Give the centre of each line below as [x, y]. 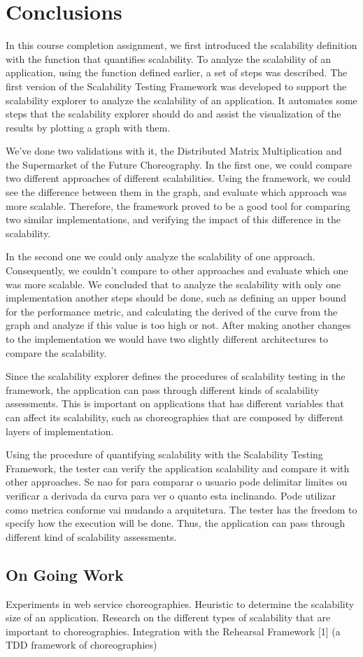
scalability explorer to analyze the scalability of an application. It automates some [181, 100]
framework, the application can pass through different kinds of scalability [163, 389]
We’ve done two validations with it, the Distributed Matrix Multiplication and [174, 151]
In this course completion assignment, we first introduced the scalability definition [181, 45]
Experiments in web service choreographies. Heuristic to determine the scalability [180, 603]
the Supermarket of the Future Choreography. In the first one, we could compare [179, 164]
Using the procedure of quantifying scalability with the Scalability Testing [164, 454]
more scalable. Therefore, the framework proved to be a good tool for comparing [178, 205]
